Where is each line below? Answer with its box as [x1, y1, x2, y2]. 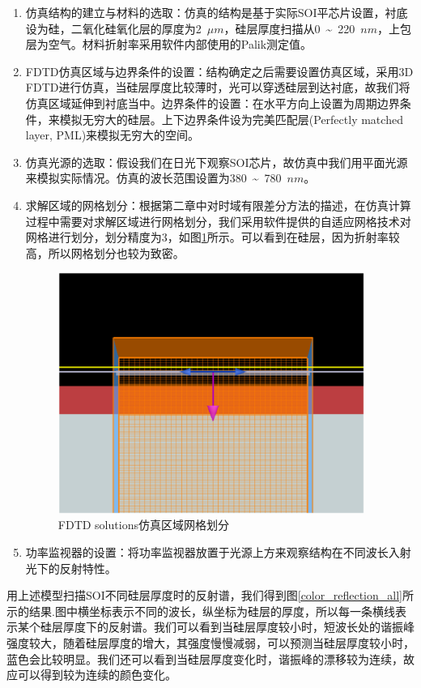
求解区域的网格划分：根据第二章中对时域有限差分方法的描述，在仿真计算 [25, 196, 411, 213]
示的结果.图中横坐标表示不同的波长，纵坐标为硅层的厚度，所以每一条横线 [6, 602, 395, 619]
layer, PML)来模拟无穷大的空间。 [25, 126, 200, 143]
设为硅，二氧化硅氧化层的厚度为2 [25, 19, 202, 36]
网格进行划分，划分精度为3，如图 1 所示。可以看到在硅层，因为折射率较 [25, 229, 400, 246]
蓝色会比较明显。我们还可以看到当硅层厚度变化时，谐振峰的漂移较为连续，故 [6, 650, 415, 667]
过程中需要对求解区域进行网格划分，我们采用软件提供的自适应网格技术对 [25, 212, 411, 229]
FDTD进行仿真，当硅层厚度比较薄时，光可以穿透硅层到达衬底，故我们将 [25, 79, 410, 96]
